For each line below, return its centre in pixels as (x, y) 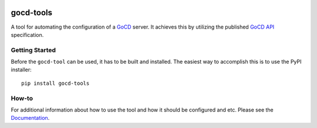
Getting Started (33, 50)
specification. (27, 34)
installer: (21, 70)
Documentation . (30, 118)
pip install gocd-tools (55, 83)
